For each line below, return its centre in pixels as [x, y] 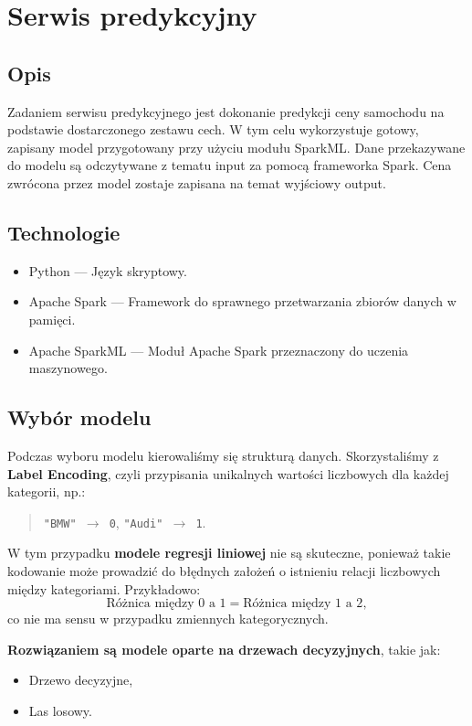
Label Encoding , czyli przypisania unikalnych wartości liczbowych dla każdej [228, 473]
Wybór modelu [79, 417]
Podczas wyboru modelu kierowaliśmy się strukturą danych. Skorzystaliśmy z [223, 455]
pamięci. [52, 319]
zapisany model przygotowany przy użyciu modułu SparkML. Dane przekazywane [236, 147]
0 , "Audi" [136, 522]
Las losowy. [60, 710]
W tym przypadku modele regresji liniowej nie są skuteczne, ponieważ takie [229, 553]
